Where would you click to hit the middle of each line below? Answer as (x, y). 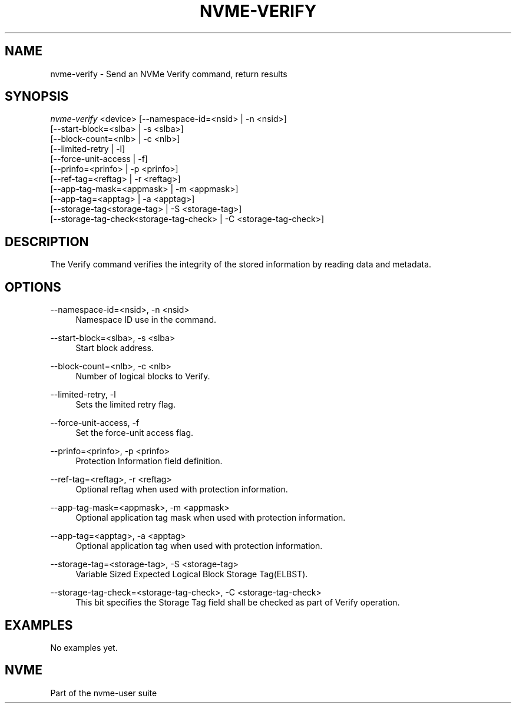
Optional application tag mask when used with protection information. (211, 518)
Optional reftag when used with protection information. (182, 489)
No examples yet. (84, 647)
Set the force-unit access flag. (135, 433)
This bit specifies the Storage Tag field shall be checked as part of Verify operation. (238, 603)
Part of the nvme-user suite (104, 693)
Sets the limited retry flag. (125, 405)
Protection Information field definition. (149, 461)
